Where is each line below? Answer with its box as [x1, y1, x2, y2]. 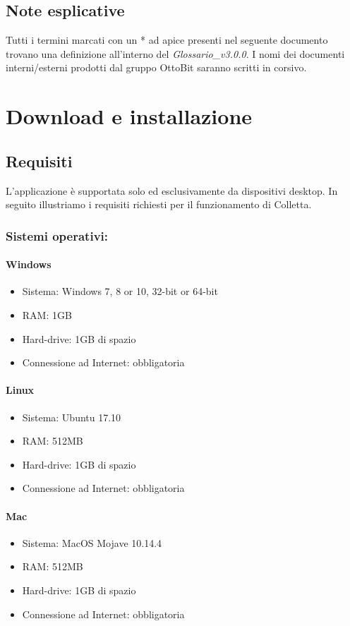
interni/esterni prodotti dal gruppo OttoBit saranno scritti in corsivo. [6, 60, 307, 75]
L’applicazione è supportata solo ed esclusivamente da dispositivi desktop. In [6, 183, 338, 198]
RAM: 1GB [22, 307, 72, 322]
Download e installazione [6, 102, 253, 131]
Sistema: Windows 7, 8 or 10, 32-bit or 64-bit [22, 284, 218, 299]
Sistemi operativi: [6, 227, 108, 244]
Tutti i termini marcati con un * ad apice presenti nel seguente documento [6, 32, 328, 47]
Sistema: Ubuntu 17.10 [22, 409, 121, 424]
